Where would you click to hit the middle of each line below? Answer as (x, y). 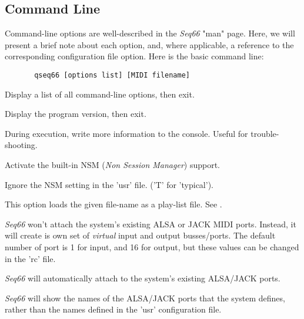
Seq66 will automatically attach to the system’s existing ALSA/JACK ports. (143, 278)
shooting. (21, 145)
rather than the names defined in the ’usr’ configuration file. (113, 309)
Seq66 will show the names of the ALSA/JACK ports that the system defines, (145, 298)
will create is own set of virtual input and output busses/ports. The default (140, 235)
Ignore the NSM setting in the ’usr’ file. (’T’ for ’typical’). (109, 184)
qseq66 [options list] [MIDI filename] (112, 75)
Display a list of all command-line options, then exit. (100, 94)
